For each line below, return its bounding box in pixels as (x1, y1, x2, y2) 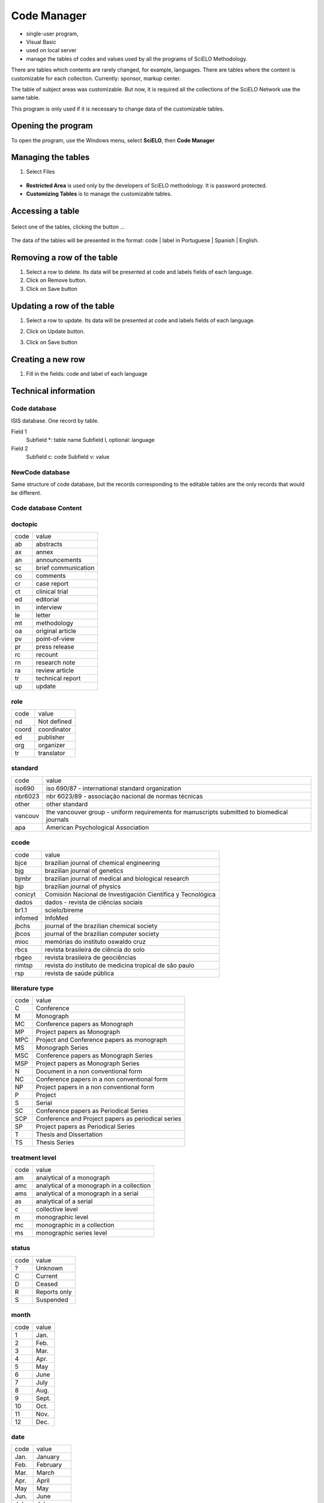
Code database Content (11, 504, 82, 512)
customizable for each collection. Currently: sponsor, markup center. (11, 75, 181, 82)
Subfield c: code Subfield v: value (26, 453, 110, 461)
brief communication (36, 564, 95, 572)
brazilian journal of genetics (44, 866, 124, 875)
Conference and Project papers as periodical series (36, 1115, 182, 1123)
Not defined (38, 717, 72, 726)
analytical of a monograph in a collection (36, 1181, 151, 1190)
